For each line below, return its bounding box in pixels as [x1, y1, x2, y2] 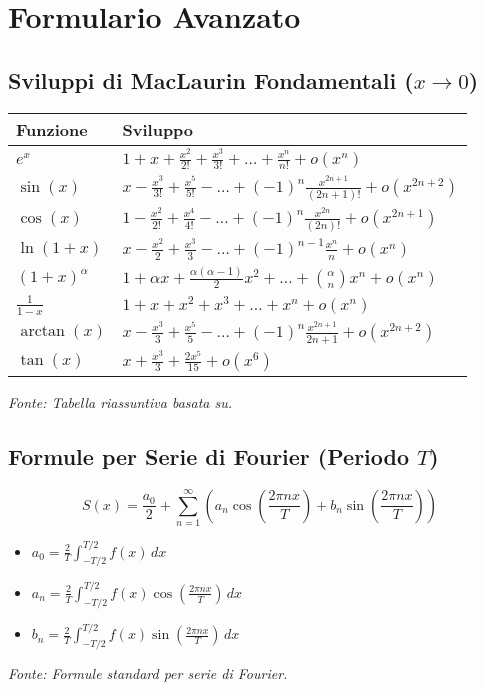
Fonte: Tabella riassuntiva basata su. [8, 391, 233, 412]
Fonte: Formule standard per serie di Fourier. [8, 662, 288, 683]
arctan [20, 323, 65, 340]
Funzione [16, 117, 88, 141]
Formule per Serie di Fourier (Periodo [8, 440, 410, 471]
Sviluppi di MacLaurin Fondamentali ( [8, 64, 414, 95]
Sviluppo [122, 117, 194, 141]
